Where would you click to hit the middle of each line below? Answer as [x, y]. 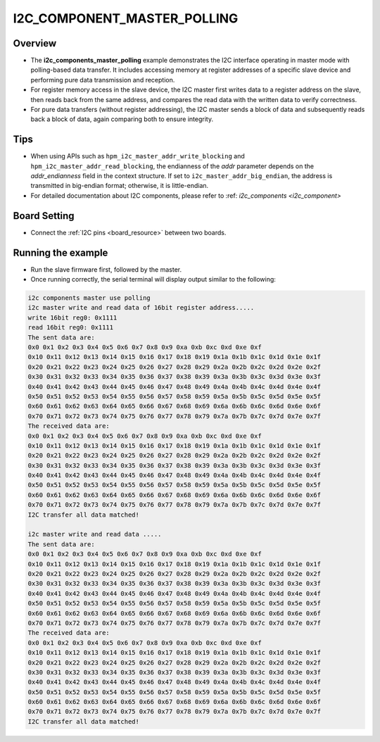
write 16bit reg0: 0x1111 [72, 317]
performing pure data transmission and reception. [103, 80]
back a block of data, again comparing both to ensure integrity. [122, 119]
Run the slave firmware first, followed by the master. [106, 269]
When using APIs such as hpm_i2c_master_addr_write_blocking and [138, 156]
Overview [35, 43]
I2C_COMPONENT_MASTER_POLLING [126, 18]
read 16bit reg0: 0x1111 [71, 328]
